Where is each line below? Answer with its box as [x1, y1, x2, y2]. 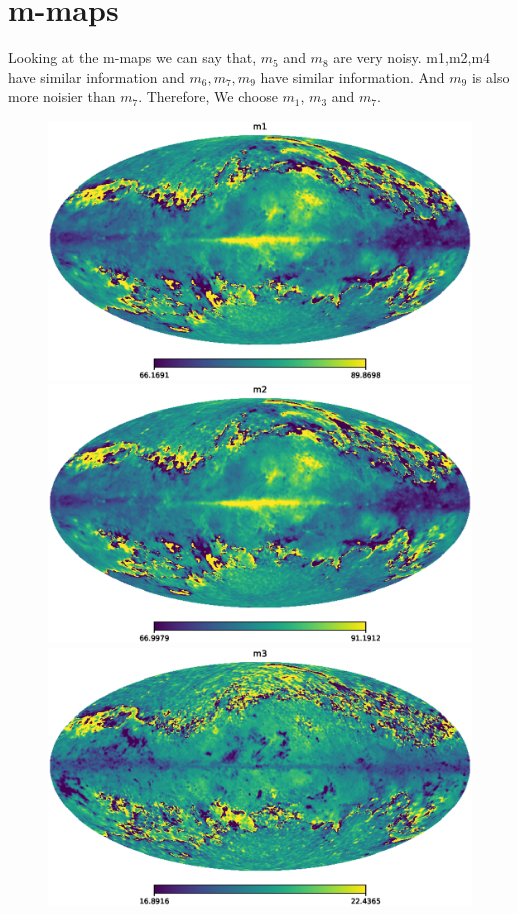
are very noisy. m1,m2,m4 [333, 47, 491, 68]
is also [471, 66, 510, 87]
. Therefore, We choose [138, 86, 278, 107]
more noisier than [8, 86, 116, 107]
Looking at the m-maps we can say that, [8, 47, 257, 68]
